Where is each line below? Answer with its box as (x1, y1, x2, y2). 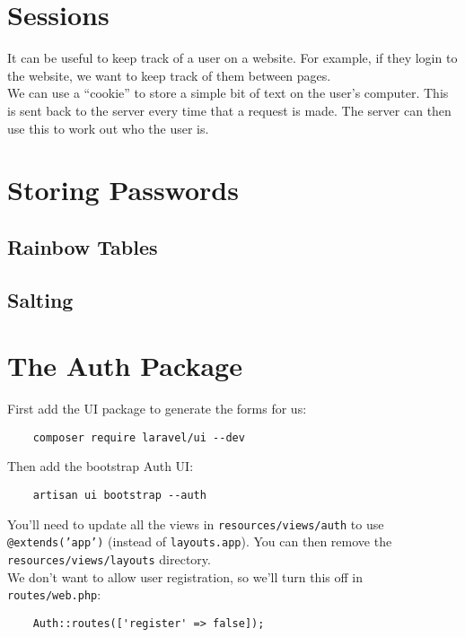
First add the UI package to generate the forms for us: (7, 399, 307, 418)
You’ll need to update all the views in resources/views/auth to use (7, 514, 384, 533)
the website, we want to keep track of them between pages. (7, 65, 331, 84)
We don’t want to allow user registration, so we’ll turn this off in (7, 567, 363, 586)
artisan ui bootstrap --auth (32, 489, 206, 502)
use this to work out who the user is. (7, 118, 209, 137)
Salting (7, 285, 74, 313)
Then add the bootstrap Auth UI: (7, 457, 194, 476)
